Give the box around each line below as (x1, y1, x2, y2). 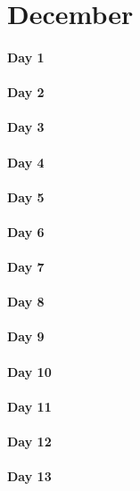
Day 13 (7, 467, 52, 486)
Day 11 (7, 397, 52, 415)
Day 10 (7, 362, 52, 381)
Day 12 (7, 432, 52, 451)
